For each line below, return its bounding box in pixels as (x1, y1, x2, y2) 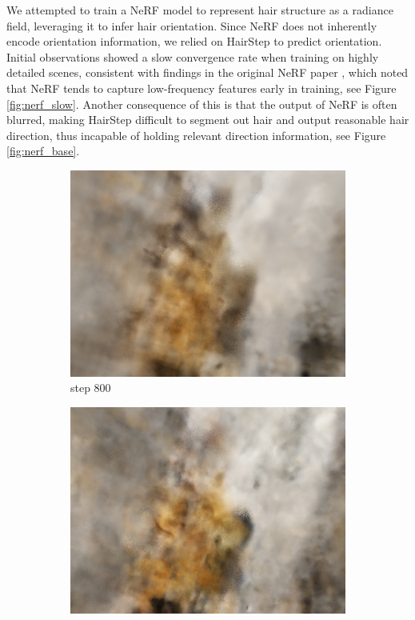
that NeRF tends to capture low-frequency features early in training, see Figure (6, 79, 397, 96)
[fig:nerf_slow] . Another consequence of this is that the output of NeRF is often (6, 95, 397, 112)
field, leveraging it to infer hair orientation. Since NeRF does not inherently (6, 17, 377, 34)
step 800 (70, 379, 111, 396)
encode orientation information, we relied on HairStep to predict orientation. (6, 33, 382, 50)
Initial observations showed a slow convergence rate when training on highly (6, 48, 379, 65)
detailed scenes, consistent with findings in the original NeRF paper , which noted (6, 64, 409, 81)
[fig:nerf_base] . (6, 142, 80, 159)
